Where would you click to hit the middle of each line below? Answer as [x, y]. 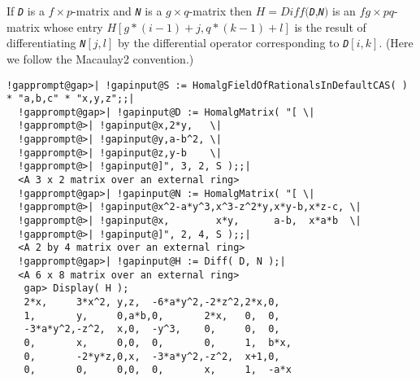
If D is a [26, 11]
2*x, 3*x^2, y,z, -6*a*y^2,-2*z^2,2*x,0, [152, 302]
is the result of [330, 26]
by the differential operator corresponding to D [233, 43]
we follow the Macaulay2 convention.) [100, 58]
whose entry [73, 26]
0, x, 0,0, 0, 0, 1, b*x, [158, 342]
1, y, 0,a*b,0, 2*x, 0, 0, [152, 315]
